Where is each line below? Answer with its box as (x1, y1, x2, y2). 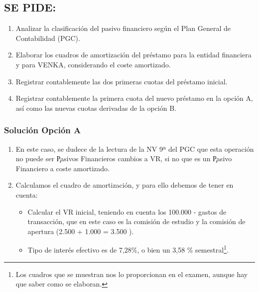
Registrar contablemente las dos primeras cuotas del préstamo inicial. (15, 76, 228, 86)
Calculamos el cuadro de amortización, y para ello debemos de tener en (15, 180, 234, 190)
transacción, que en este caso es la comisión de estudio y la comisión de (27, 216, 246, 227)
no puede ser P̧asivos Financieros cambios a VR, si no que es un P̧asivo (15, 153, 232, 164)
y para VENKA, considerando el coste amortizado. (15, 59, 171, 69)
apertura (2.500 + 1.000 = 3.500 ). (27, 226, 134, 236)
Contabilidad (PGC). (15, 32, 80, 43)
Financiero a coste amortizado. (15, 163, 110, 173)
